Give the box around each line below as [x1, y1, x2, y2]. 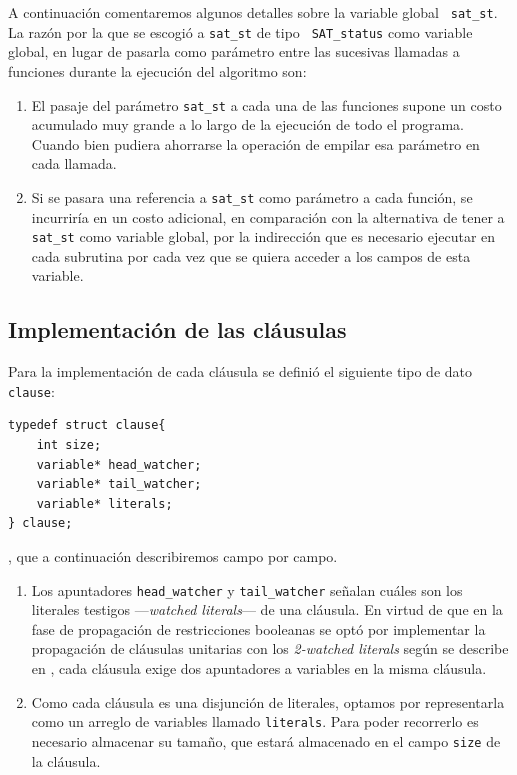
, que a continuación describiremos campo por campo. [8, 546, 338, 567]
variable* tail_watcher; [36, 477, 202, 492]
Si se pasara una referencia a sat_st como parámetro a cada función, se [31, 186, 473, 207]
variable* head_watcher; [36, 457, 202, 472]
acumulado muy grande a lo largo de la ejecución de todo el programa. [31, 114, 465, 135]
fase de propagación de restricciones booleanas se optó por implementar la [31, 618, 486, 639]
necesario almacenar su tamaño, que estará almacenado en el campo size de [31, 730, 501, 751]
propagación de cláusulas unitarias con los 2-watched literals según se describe [31, 638, 509, 659]
